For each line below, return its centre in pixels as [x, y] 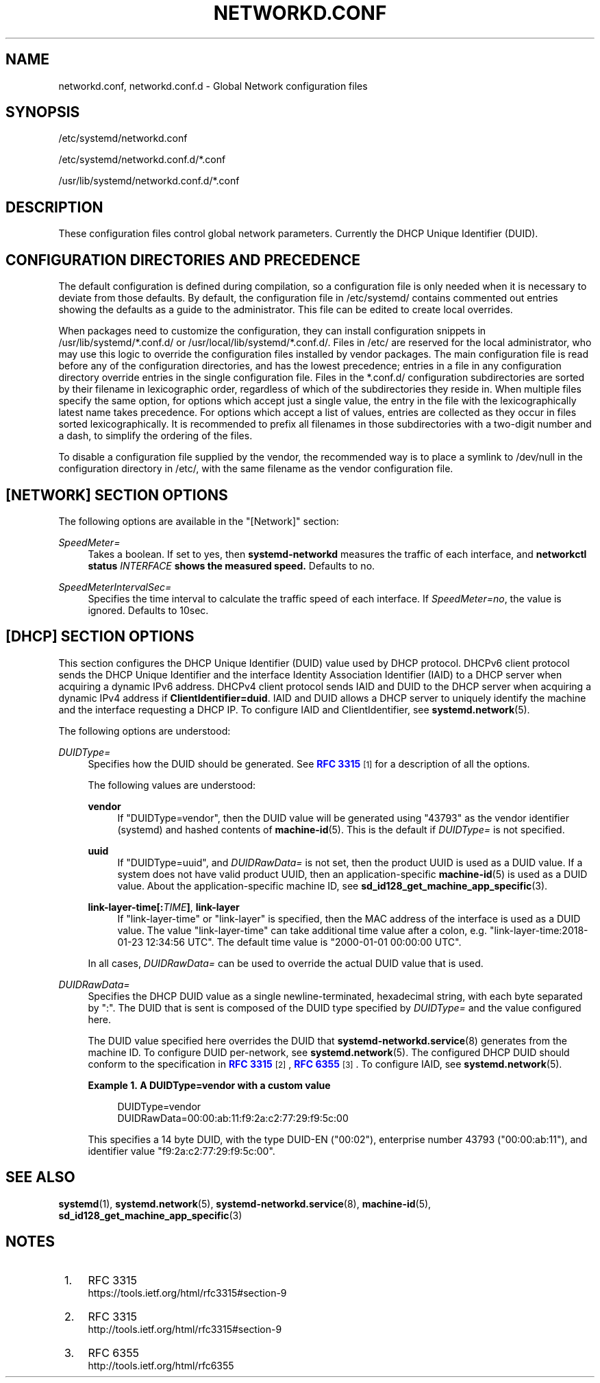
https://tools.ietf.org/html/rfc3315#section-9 [187, 1293]
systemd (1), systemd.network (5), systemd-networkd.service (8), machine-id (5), [245, 1203]
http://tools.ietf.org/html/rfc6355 [161, 1365]
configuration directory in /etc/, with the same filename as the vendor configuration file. [256, 469]
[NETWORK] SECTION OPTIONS [117, 495]
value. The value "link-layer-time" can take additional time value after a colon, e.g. [302, 930]
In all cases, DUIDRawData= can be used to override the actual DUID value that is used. [286, 963]
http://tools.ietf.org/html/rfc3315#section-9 [185, 1329]
